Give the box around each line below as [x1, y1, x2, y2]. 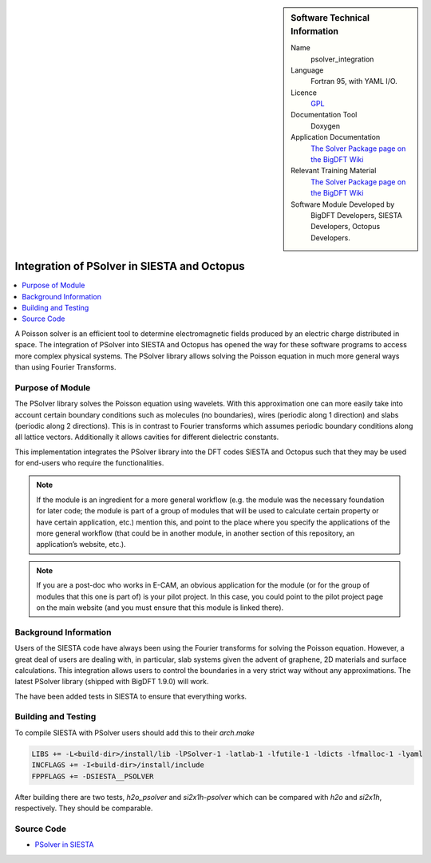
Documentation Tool [291, 110, 358, 120]
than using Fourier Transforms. [14, 362, 117, 371]
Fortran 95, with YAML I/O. [310, 77, 398, 86]
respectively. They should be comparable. [14, 803, 153, 813]
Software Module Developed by [291, 200, 395, 209]
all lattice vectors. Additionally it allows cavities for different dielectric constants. [14, 432, 279, 442]
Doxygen [310, 121, 341, 131]
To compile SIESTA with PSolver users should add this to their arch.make [14, 727, 255, 738]
